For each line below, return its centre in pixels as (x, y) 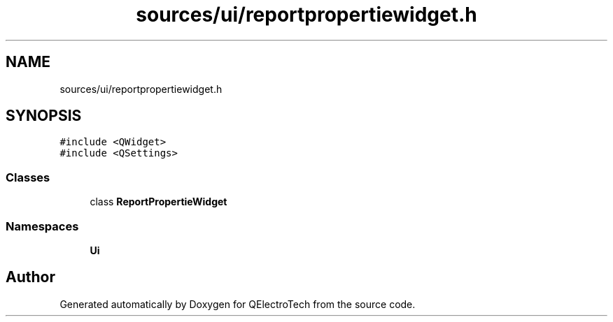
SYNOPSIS (44, 116)
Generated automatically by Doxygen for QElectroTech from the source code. (238, 304)
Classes (28, 177)
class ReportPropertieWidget (158, 202)
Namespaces (42, 226)
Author (30, 277)
